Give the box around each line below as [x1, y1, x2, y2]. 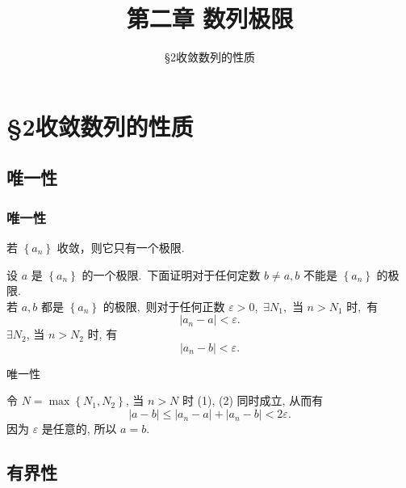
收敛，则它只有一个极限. [57, 238, 185, 255]
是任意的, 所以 [41, 420, 117, 437]
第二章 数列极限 [126, 2, 294, 35]
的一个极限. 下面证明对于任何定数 [82, 266, 261, 283]
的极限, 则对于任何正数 [103, 297, 225, 314]
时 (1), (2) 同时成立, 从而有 [182, 392, 324, 409]
